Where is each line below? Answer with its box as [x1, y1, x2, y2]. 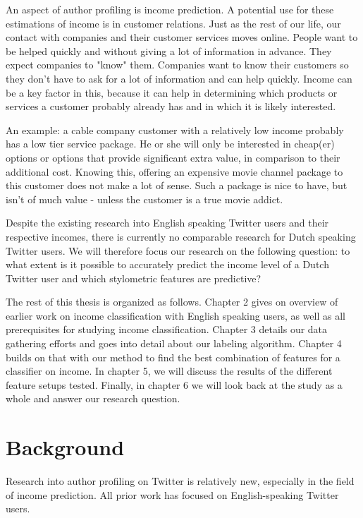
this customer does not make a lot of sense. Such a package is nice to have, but [6, 178, 347, 193]
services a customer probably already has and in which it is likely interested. [6, 99, 336, 114]
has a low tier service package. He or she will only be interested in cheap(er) [6, 136, 335, 151]
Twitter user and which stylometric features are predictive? [6, 270, 262, 285]
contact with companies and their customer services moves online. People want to [6, 30, 358, 44]
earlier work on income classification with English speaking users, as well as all [6, 308, 345, 323]
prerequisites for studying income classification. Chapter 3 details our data [6, 322, 328, 337]
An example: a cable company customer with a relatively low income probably [6, 122, 344, 137]
